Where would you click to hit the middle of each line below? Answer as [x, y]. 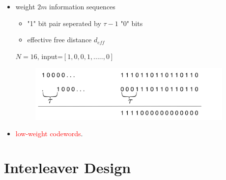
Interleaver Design [68, 167]
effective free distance [59, 40]
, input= [50, 56]
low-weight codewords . [49, 134]
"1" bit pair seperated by [64, 23]
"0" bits [132, 23]
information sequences [82, 6]
